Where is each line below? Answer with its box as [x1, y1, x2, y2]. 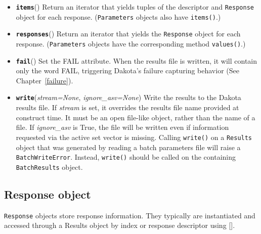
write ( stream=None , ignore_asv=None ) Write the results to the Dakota [16, 92, 241, 103]
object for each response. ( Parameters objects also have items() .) [16, 11, 221, 22]
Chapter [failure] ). [16, 75, 73, 85]
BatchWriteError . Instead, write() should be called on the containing [16, 152, 236, 162]
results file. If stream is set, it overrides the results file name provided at [16, 102, 239, 113]
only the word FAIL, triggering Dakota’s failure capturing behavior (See [16, 65, 239, 76]
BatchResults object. [16, 161, 83, 172]
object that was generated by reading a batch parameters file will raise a [16, 142, 241, 152]
